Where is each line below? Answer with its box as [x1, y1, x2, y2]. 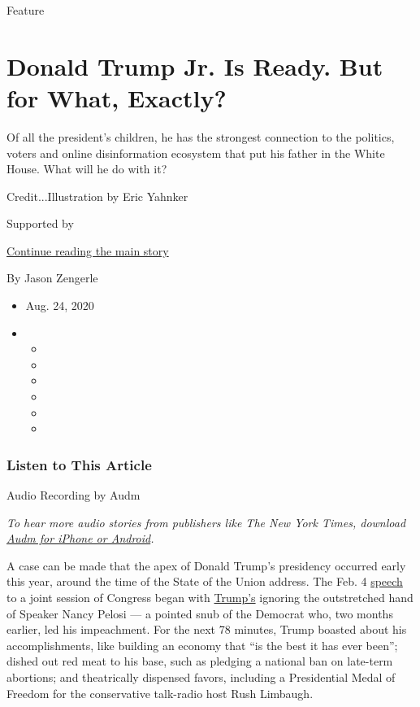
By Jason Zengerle [6, 269, 98, 286]
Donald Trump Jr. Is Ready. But [6, 49, 383, 82]
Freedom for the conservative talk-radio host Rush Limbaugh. [6, 684, 314, 701]
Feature [6, 2, 45, 18]
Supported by [6, 215, 74, 232]
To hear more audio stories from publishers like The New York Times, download [6, 513, 406, 530]
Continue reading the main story [6, 242, 169, 259]
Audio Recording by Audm [6, 487, 141, 504]
